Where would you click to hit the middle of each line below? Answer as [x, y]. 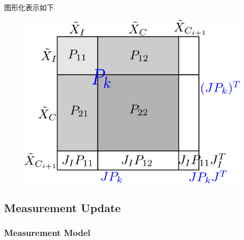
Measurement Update [63, 207]
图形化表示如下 [29, 7]
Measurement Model [47, 232]
